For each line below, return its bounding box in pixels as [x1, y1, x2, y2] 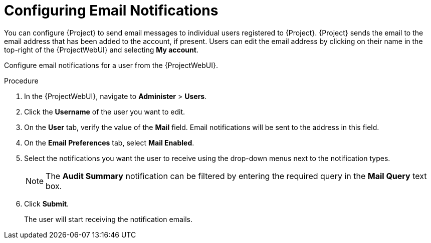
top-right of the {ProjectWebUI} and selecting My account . [4, 45, 198, 54]
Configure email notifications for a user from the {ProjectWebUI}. [4, 60, 218, 69]
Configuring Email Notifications [4, 2, 219, 19]
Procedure [4, 76, 39, 85]
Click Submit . [24, 199, 69, 208]
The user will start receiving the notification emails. [24, 214, 192, 223]
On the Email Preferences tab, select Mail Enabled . [24, 138, 194, 147]
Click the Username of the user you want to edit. [24, 107, 185, 116]
